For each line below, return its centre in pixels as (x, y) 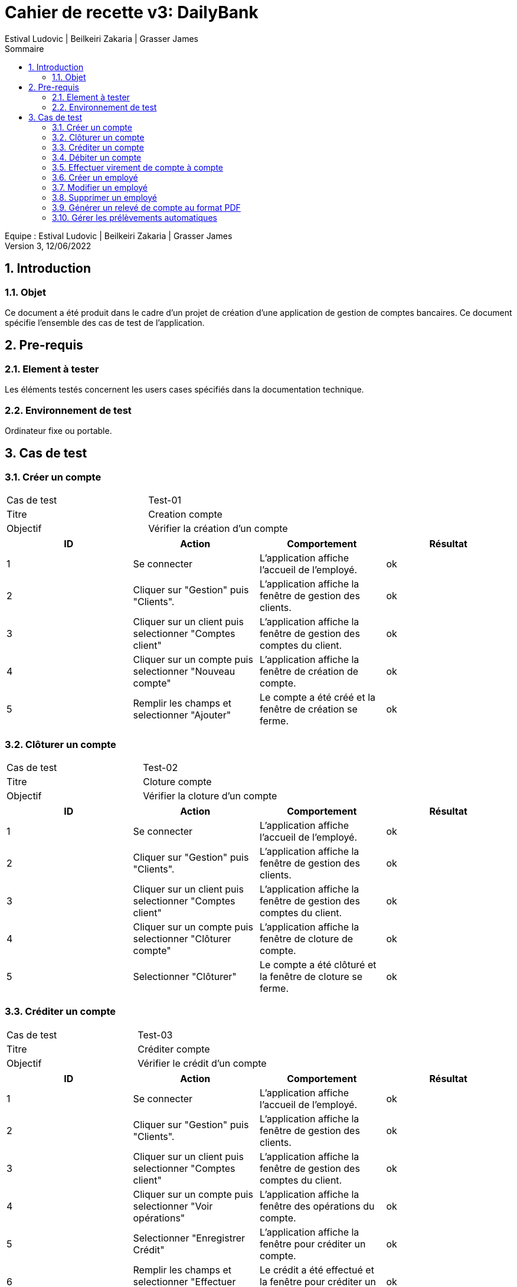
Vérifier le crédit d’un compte (202, 1063)
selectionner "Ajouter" (182, 715)
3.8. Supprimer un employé (104, 197)
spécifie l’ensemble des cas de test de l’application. (105, 322)
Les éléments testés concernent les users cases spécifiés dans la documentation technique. (184, 390)
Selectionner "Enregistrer (189, 1238)
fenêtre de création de (309, 672)
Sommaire (24, 48)
